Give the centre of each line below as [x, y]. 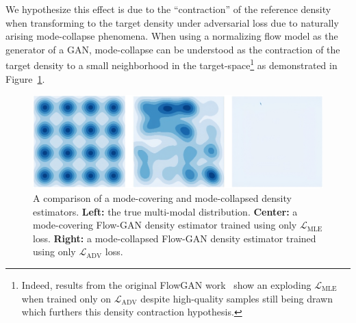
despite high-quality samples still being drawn [237, 298]
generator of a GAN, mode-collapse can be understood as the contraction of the [173, 49]
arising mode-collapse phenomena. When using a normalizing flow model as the [172, 36]
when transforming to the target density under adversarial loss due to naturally [172, 22]
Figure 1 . [25, 78]
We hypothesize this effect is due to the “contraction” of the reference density [168, 9]
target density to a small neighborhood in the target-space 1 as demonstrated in [171, 64]
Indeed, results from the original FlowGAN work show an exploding [166, 285]
